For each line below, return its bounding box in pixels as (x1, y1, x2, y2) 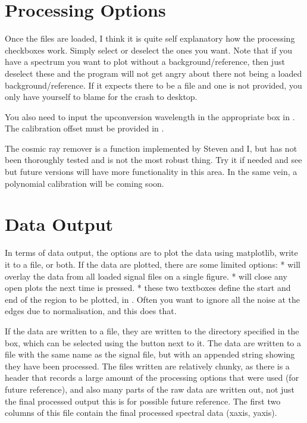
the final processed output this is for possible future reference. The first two (5, 394, 281, 407)
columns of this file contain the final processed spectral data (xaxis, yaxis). (5, 406, 277, 419)
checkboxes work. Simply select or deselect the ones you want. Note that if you (5, 43, 292, 56)
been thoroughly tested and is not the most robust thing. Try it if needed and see (5, 153, 302, 166)
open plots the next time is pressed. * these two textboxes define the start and (5, 281, 291, 294)
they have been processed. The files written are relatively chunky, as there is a (5, 359, 290, 372)
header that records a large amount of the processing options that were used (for (5, 371, 299, 384)
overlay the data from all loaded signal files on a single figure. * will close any (5, 270, 287, 282)
